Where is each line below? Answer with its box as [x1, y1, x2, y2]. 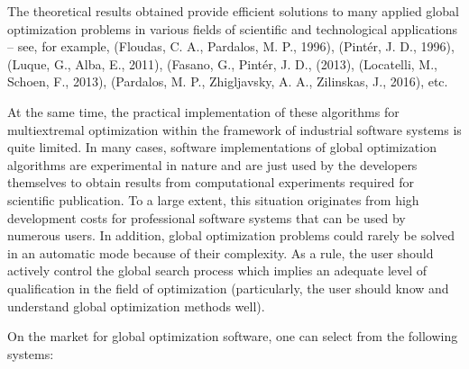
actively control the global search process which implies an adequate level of [7, 261, 428, 280]
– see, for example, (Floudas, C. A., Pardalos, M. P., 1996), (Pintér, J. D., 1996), [7, 37, 455, 56]
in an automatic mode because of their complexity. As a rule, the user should [7, 243, 434, 262]
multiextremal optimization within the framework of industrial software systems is [7, 120, 462, 139]
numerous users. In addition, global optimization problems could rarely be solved [7, 226, 455, 245]
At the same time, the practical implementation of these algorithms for [7, 102, 400, 121]
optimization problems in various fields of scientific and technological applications [7, 19, 458, 38]
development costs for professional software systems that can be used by [7, 208, 406, 227]
